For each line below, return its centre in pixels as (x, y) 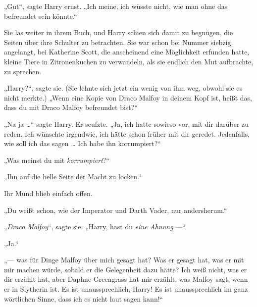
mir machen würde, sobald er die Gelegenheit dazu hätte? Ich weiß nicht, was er (126, 269)
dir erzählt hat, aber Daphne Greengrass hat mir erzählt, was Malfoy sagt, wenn (126, 279)
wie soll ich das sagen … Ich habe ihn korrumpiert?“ (82, 143)
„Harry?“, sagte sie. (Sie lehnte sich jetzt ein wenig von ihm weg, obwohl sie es (123, 88)
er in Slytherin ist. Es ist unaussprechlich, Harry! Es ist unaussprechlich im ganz (126, 289)
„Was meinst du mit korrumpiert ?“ (57, 160)
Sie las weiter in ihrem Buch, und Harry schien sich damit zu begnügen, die (119, 32)
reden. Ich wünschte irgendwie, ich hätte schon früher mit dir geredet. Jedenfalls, (127, 133)
